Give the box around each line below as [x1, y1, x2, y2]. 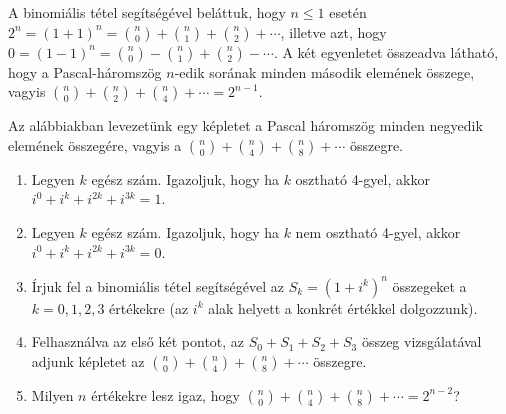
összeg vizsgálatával [361, 331, 482, 352]
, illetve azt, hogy [280, 21, 387, 42]
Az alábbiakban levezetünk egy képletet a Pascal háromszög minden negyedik [8, 115, 483, 136]
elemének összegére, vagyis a [8, 134, 182, 155]
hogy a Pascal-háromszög [8, 61, 162, 82]
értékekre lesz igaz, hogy [91, 384, 240, 405]
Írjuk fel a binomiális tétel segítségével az [31, 275, 285, 296]
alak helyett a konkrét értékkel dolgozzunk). [208, 297, 478, 318]
